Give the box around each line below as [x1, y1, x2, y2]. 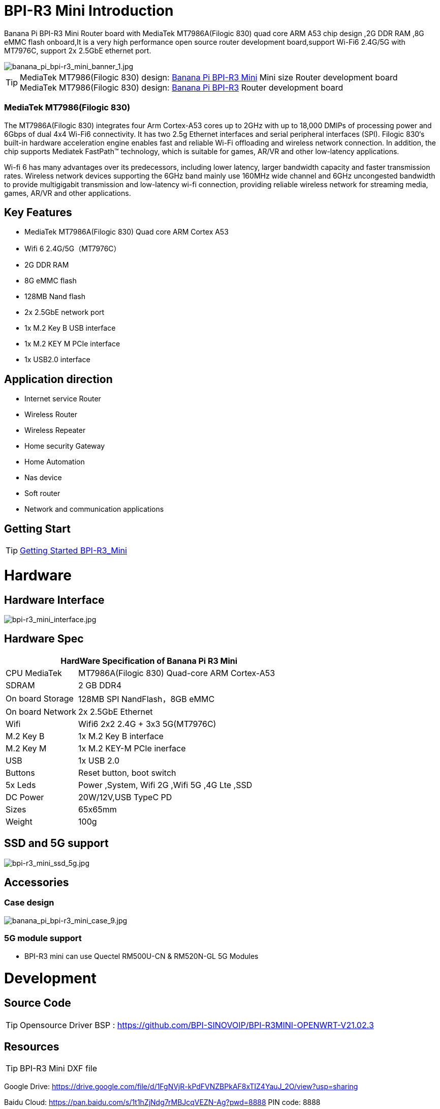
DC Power [6, 792, 44, 802]
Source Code [4, 997, 71, 1010]
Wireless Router [24, 410, 78, 419]
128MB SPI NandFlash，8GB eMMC [78, 693, 215, 704]
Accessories [4, 876, 69, 889]
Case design [4, 897, 54, 908]
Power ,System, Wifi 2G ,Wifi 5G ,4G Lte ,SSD [78, 779, 253, 790]
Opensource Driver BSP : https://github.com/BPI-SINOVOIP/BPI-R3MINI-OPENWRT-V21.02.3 [20, 1019, 374, 1030]
